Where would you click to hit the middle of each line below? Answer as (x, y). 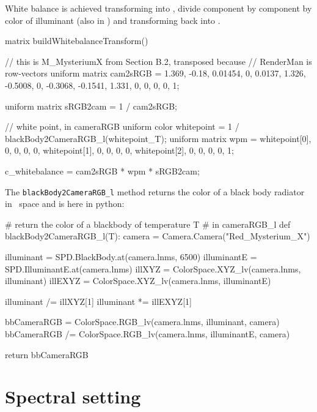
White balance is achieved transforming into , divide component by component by (158, 8)
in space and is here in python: (65, 204)
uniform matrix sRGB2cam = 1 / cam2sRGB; (91, 106)
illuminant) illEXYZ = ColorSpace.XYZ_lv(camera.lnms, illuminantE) (138, 281)
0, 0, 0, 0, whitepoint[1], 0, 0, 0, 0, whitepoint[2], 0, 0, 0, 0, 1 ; (119, 150)
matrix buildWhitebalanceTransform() (77, 41)
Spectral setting (73, 396)
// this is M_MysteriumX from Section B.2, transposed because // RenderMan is (158, 61)
